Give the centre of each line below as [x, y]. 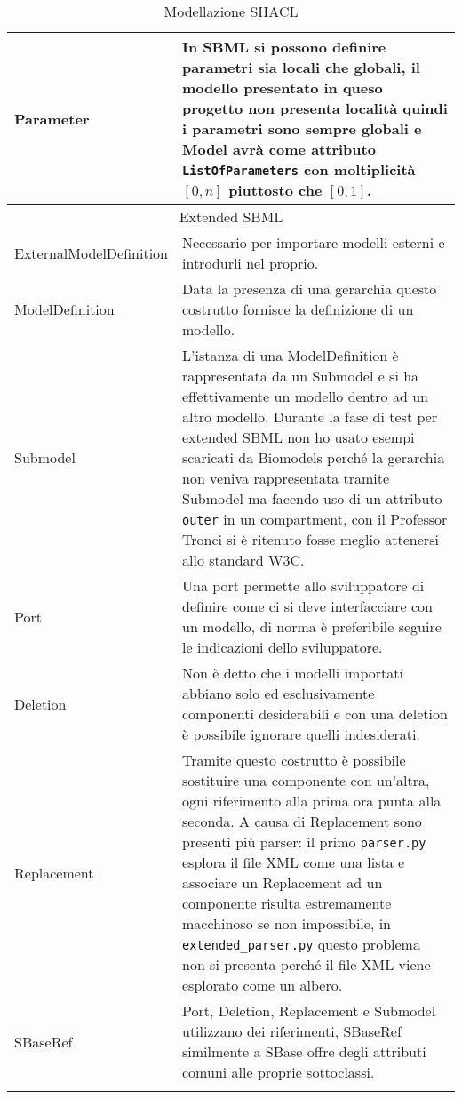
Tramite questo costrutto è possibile [294, 760]
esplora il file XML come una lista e [294, 862]
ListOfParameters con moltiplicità [299, 169]
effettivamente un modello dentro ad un [305, 396]
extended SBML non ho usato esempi [299, 437]
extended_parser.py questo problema [301, 944]
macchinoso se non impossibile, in [287, 923]
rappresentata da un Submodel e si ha [301, 376]
